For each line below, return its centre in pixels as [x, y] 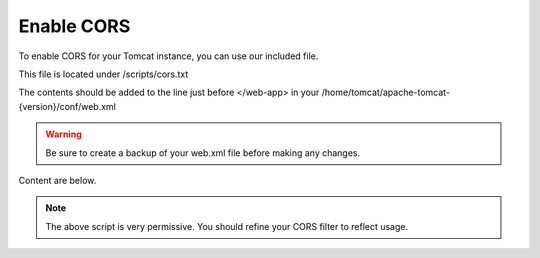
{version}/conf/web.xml [67, 106]
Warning [63, 134]
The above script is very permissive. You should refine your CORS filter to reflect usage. [227, 226]
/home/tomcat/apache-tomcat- [385, 92]
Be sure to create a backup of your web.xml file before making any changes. [203, 152]
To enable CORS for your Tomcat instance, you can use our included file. [168, 56]
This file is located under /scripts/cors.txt [103, 74]
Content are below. [57, 180]
